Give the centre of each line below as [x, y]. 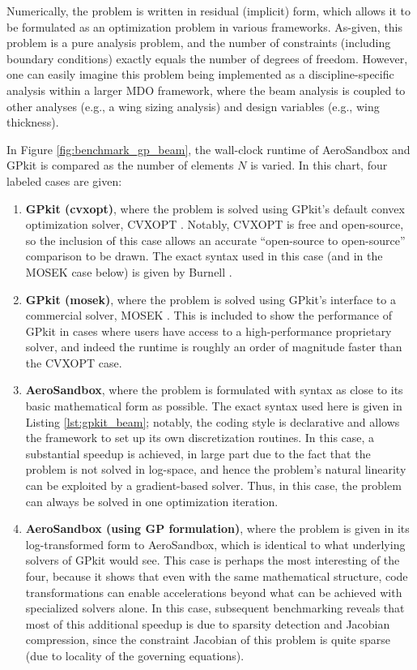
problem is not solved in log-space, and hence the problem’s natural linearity [216, 469]
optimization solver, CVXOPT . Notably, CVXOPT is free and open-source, [215, 224]
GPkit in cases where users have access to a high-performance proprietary [208, 331]
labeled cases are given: [64, 180]
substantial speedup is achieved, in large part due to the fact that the [198, 453]
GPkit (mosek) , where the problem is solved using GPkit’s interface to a [211, 299]
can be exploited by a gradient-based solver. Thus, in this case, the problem [213, 485]
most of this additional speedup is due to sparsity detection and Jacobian [208, 623]
